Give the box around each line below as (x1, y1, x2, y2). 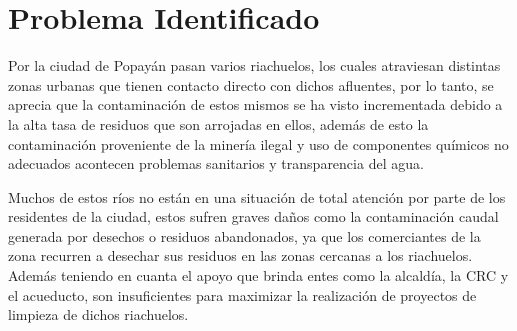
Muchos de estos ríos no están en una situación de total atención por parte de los (8, 186, 506, 207)
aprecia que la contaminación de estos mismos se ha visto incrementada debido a (8, 94, 503, 115)
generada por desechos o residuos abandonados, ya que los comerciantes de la (8, 225, 481, 246)
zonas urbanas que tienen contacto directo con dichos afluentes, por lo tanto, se (8, 74, 494, 95)
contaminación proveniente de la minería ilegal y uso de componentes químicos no (8, 133, 509, 154)
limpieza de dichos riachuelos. (8, 304, 189, 325)
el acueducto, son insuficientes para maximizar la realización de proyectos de (8, 284, 477, 305)
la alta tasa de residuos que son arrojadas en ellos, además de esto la (8, 113, 429, 134)
